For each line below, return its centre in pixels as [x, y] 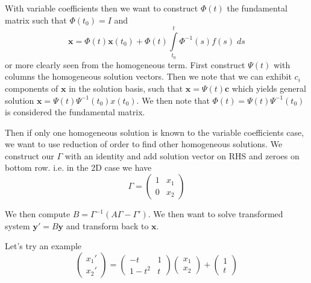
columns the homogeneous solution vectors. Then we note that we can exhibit [148, 76]
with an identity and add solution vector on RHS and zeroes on [182, 155]
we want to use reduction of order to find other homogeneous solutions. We [144, 144]
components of [32, 88]
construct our [30, 155]
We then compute [38, 214]
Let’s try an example [43, 246]
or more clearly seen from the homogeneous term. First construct [125, 64]
